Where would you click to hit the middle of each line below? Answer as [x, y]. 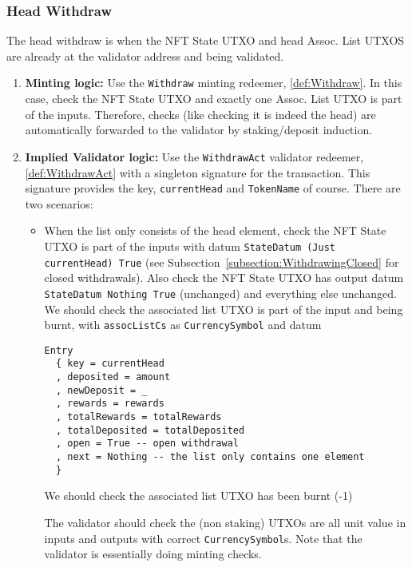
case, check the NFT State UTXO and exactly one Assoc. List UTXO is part [214, 99]
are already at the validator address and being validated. [145, 56]
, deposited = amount [113, 377]
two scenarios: [59, 203]
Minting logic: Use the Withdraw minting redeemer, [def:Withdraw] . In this [214, 83]
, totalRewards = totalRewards [139, 417]
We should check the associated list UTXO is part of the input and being [224, 309]
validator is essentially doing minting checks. [153, 554]
